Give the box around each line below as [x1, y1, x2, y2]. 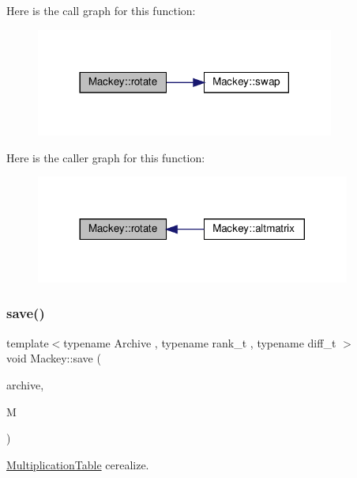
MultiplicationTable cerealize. [6, 456, 149, 472]
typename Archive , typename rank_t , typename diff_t [63, 334, 336, 351]
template [6, 334, 49, 351]
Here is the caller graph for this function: [6, 149, 205, 165]
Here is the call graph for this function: [6, 2, 196, 18]
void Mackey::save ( [6, 350, 101, 366]
